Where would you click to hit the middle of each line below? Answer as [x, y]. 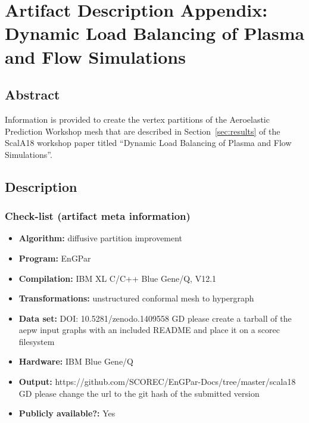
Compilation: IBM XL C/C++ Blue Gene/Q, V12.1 [118, 278]
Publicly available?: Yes [67, 413]
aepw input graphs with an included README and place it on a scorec [149, 330]
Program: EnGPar [55, 258]
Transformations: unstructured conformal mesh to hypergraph [136, 298]
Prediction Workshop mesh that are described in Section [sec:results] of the [143, 131]
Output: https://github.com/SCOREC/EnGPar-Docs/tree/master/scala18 [157, 382]
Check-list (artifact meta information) [98, 216]
